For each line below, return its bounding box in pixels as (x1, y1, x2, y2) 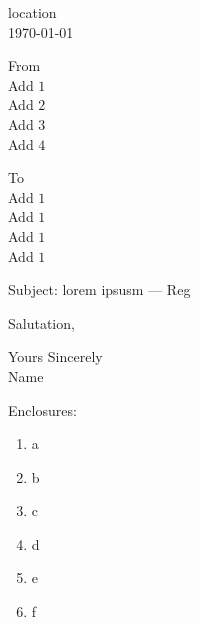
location (8, 2, 57, 22)
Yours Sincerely (8, 346, 103, 367)
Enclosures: (8, 399, 77, 420)
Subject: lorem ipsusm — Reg (8, 279, 191, 300)
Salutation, (8, 312, 75, 333)
